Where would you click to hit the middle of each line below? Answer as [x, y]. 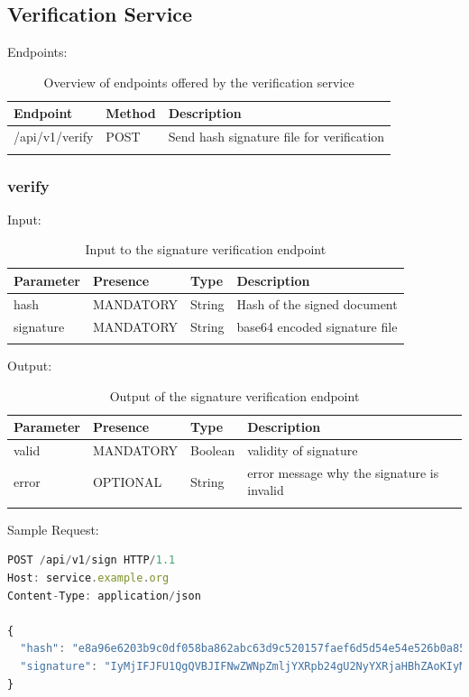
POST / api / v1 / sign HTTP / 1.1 [92, 560]
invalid [266, 490]
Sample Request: [53, 529]
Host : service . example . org [88, 578]
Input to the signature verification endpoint [206, 249]
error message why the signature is [343, 472]
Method [131, 113]
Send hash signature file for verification [276, 137]
